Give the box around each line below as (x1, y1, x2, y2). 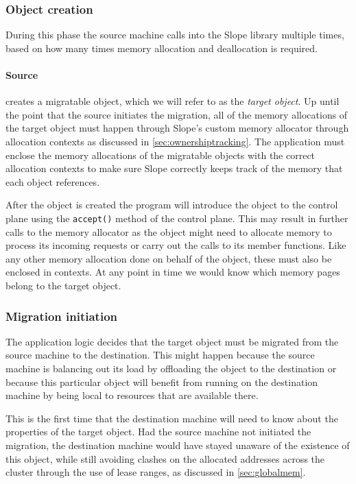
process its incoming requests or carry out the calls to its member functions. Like (5, 238, 346, 252)
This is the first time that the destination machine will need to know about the (5, 411, 338, 425)
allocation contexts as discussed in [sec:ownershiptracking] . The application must (5, 134, 345, 148)
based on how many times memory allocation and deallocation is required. (5, 40, 318, 55)
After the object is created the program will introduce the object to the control (5, 197, 338, 212)
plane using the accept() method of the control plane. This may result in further (5, 210, 348, 225)
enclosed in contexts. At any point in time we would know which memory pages (5, 265, 340, 279)
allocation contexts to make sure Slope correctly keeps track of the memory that (5, 161, 343, 176)
